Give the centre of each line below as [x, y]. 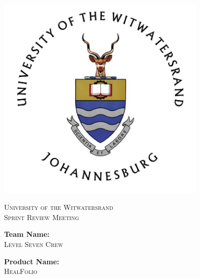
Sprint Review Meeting [42, 217]
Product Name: [32, 261]
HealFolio [21, 271]
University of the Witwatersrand [59, 207]
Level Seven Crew [34, 244]
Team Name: [27, 234]
